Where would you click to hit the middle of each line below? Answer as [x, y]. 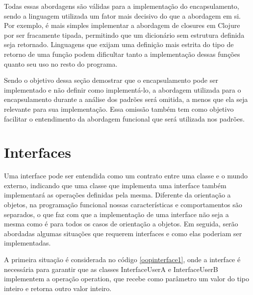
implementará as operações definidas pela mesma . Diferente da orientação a [117, 195]
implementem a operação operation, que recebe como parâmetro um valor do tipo [126, 279]
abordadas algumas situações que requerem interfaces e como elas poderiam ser [123, 233]
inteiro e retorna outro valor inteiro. [58, 288]
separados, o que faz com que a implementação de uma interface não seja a [116, 214]
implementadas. [27, 243]
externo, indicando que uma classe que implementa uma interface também [115, 185]
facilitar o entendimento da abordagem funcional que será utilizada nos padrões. [124, 118]
